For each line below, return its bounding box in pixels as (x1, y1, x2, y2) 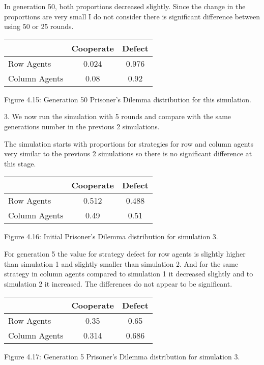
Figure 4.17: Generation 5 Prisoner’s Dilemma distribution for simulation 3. (4, 351, 240, 362)
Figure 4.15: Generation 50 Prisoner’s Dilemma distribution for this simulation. (4, 94, 251, 104)
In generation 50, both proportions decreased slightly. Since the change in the (4, 1, 246, 11)
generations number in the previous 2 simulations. (4, 121, 160, 131)
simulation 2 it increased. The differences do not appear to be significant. (4, 278, 232, 289)
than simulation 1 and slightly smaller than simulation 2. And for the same (4, 258, 239, 269)
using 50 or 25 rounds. (4, 21, 74, 32)
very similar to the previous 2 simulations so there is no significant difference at (4, 148, 252, 159)
